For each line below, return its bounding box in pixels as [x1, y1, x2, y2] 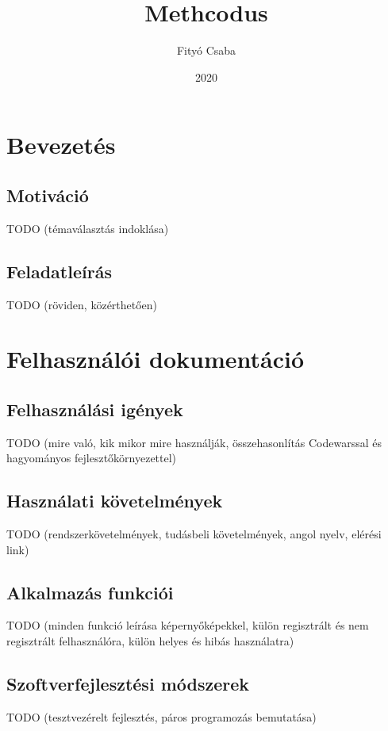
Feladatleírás [6, 258, 112, 283]
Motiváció [6, 182, 89, 207]
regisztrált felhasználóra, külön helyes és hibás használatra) [6, 633, 294, 649]
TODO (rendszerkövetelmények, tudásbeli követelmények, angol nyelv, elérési [6, 526, 382, 542]
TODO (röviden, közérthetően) [6, 296, 158, 312]
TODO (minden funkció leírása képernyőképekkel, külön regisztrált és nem [6, 617, 369, 633]
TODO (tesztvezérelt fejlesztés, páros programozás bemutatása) [6, 708, 317, 725]
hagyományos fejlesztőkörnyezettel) [6, 450, 177, 466]
